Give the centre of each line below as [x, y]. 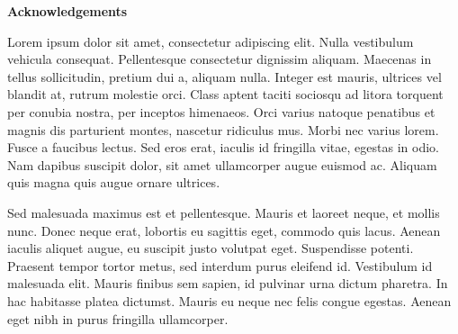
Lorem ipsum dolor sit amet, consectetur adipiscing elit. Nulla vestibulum [211, 41]
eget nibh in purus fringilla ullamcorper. [118, 318]
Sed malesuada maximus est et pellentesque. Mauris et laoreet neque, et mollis [224, 212]
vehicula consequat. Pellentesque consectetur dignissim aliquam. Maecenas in [220, 59]
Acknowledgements [67, 11]
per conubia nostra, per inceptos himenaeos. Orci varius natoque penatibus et [221, 111]
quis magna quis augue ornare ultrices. [114, 182]
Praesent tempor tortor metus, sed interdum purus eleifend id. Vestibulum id [220, 265]
